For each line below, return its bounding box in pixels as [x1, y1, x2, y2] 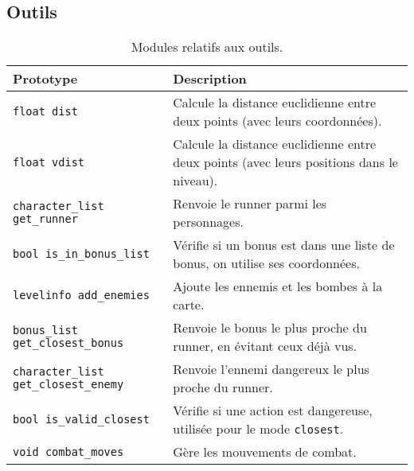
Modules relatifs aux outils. [131, 37, 283, 56]
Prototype [13, 69, 78, 88]
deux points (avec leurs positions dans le [173, 153, 398, 172]
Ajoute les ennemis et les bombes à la [173, 277, 383, 296]
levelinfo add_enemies [13, 289, 150, 302]
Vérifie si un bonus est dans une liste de [173, 235, 395, 255]
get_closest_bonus [13, 337, 124, 350]
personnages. [173, 212, 244, 232]
